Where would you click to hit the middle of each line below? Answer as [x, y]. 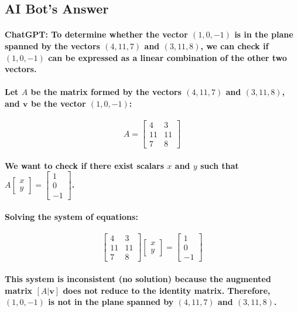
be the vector [58, 103]
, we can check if [234, 45]
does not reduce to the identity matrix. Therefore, [167, 290]
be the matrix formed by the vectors [106, 92]
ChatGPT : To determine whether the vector [96, 34]
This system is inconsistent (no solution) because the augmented [138, 279]
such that [220, 165]
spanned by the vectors [52, 45]
